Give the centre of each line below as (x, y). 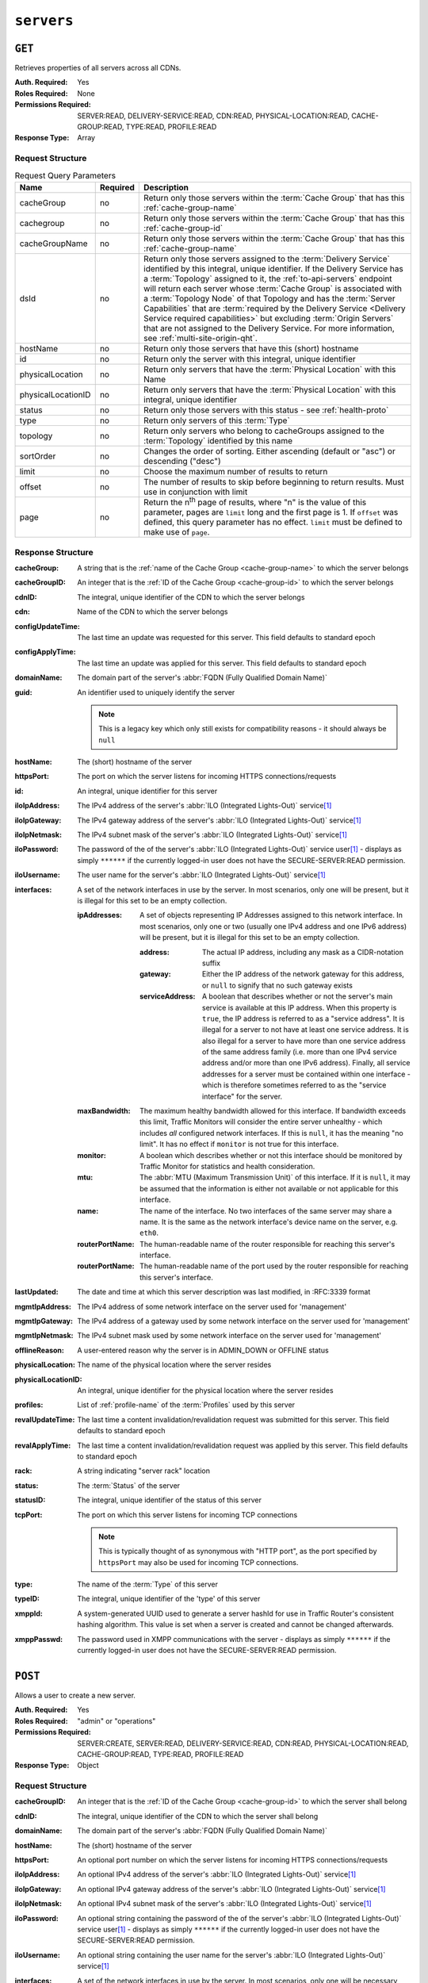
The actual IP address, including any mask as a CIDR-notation (303, 952)
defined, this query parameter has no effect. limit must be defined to (273, 522)
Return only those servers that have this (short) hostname (251, 348)
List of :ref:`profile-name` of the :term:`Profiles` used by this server (186, 1405)
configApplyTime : (45, 652)
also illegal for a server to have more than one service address (304, 1041)
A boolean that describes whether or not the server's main (298, 996)
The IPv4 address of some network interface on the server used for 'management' (212, 1306)
